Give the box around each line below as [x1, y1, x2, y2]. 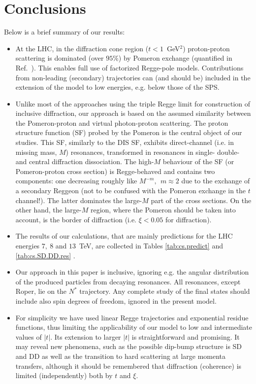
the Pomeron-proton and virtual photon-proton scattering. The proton [15, 117, 228, 128]
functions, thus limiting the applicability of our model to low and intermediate [15, 322, 252, 332]
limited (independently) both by [15, 370, 113, 381]
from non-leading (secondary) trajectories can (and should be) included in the [15, 72, 251, 82]
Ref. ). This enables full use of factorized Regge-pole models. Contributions [15, 62, 244, 72]
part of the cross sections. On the [151, 195, 252, 205]
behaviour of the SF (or [162, 156, 234, 167]
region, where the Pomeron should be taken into [90, 205, 236, 215]
